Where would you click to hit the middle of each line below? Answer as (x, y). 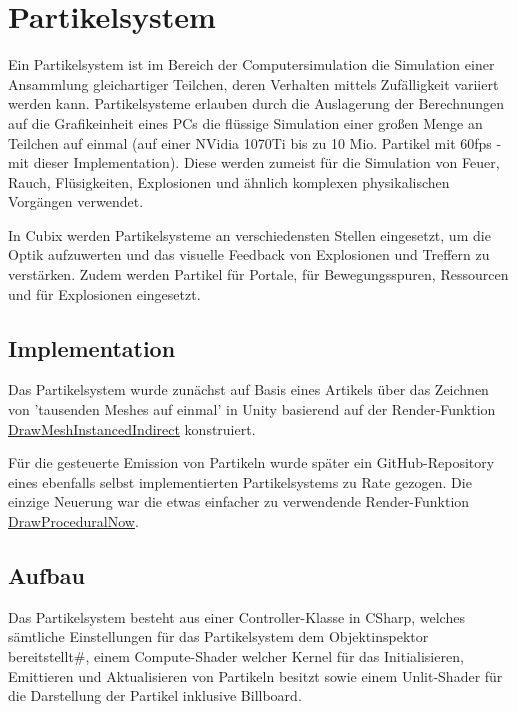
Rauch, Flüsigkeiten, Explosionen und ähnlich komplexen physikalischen (229, 181)
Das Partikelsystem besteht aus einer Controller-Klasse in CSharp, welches (236, 616)
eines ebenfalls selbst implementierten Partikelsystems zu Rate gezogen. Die (240, 481)
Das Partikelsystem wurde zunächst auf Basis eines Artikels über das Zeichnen (248, 389)
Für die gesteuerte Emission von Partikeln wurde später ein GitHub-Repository (251, 462)
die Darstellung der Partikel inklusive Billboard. (155, 695)
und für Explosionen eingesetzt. (104, 293)
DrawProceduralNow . (73, 521)
